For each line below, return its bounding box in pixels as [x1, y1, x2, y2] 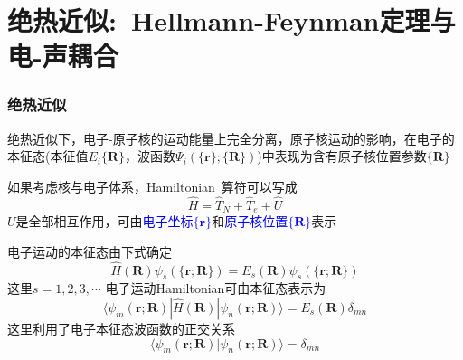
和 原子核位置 [212, 212, 288, 231]
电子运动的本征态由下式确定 [7, 242, 172, 261]
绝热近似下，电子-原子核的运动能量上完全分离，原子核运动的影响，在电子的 [7, 128, 455, 147]
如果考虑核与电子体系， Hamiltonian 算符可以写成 [7, 176, 298, 195]
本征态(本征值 [7, 147, 89, 166]
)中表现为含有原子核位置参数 [257, 147, 427, 166]
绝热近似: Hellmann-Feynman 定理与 [7, 2, 456, 39]
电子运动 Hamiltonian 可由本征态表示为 [105, 279, 326, 298]
